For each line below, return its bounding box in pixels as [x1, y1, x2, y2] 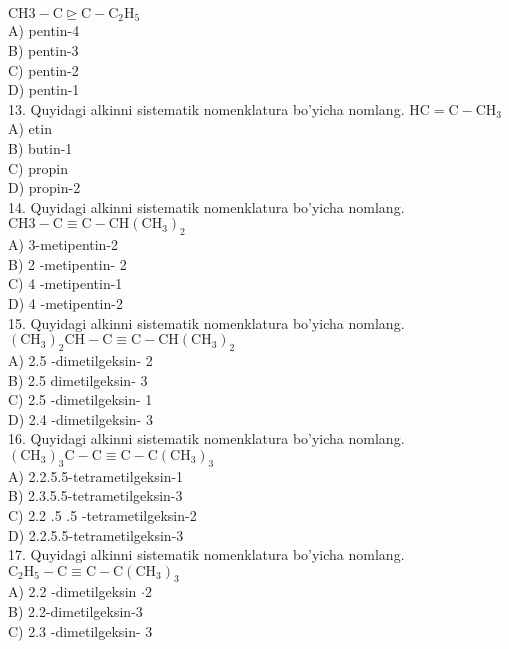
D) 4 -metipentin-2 [8, 292, 123, 313]
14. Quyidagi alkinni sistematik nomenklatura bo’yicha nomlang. [8, 196, 405, 217]
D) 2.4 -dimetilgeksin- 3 [8, 408, 153, 429]
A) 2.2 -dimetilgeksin [8, 581, 137, 602]
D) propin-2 [8, 177, 81, 198]
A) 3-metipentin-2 [8, 234, 119, 255]
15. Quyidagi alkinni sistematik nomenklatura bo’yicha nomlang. [8, 312, 405, 333]
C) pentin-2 [8, 59, 79, 80]
